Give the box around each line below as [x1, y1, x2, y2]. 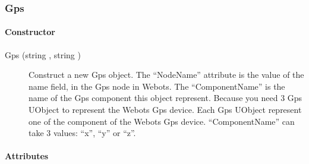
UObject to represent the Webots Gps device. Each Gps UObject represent [29, 103, 302, 116]
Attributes [5, 150, 49, 162]
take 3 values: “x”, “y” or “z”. [29, 127, 136, 139]
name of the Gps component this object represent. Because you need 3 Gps [29, 92, 302, 104]
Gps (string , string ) [5, 48, 81, 61]
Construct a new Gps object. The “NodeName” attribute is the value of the [29, 68, 304, 81]
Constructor [5, 26, 55, 38]
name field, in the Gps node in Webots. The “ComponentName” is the [29, 80, 285, 92]
